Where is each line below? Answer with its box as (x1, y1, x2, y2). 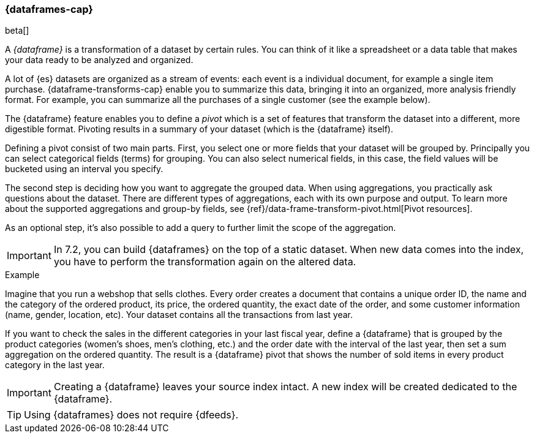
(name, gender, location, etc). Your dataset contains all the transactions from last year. (5, 309, 353, 320)
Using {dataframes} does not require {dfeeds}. (24, 409, 239, 421)
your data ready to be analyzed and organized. (5, 55, 194, 66)
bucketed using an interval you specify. (5, 164, 164, 175)
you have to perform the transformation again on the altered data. (53, 255, 356, 268)
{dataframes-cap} (5, 3, 93, 15)
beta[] (5, 25, 29, 36)
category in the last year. (5, 360, 105, 371)
